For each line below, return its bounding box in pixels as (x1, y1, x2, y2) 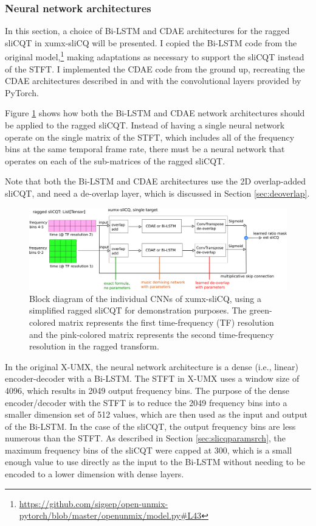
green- (249, 304, 272, 317)
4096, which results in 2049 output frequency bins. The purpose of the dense (5, 384, 289, 396)
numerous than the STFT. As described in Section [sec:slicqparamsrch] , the (5, 432, 286, 444)
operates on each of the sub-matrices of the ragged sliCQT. (5, 154, 225, 167)
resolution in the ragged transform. (29, 340, 159, 352)
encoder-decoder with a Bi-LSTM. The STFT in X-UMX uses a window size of (5, 372, 300, 385)
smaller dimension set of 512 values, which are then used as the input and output (5, 408, 307, 421)
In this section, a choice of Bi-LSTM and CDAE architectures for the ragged (5, 24, 290, 37)
